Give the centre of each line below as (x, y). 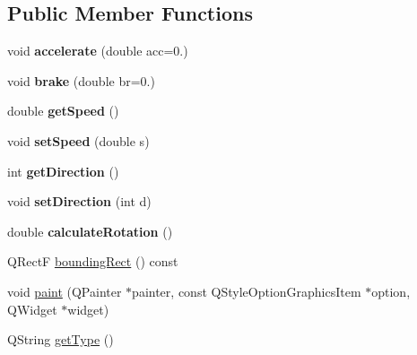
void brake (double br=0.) (81, 80)
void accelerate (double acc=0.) (98, 51)
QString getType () (61, 339)
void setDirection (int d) (79, 201)
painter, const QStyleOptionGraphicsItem (247, 291)
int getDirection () (63, 171)
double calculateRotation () (90, 231)
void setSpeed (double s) (78, 140)
